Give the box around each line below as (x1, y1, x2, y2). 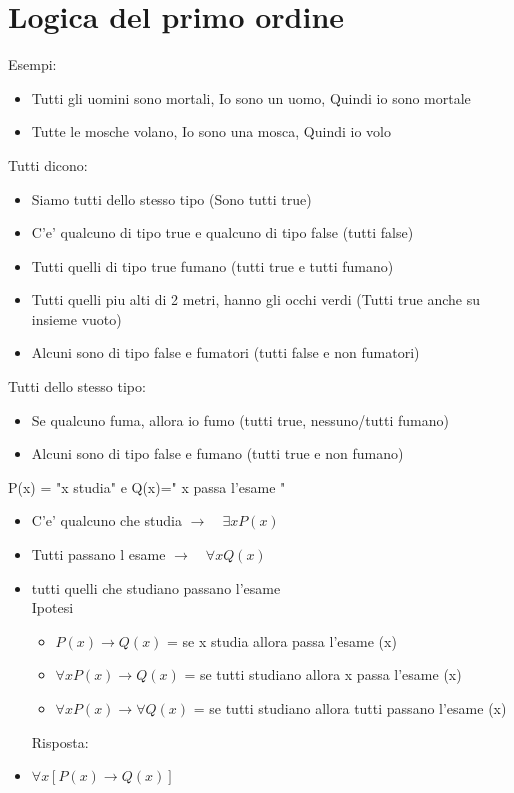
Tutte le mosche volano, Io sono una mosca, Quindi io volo (31, 121, 391, 142)
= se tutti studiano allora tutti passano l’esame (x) (193, 698, 507, 718)
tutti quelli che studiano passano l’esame (31, 577, 281, 598)
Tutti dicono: (8, 154, 88, 175)
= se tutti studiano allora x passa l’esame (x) (184, 664, 462, 685)
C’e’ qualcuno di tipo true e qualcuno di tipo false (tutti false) (31, 222, 414, 243)
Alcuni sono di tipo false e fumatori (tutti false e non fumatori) (31, 342, 420, 363)
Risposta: (31, 731, 89, 752)
